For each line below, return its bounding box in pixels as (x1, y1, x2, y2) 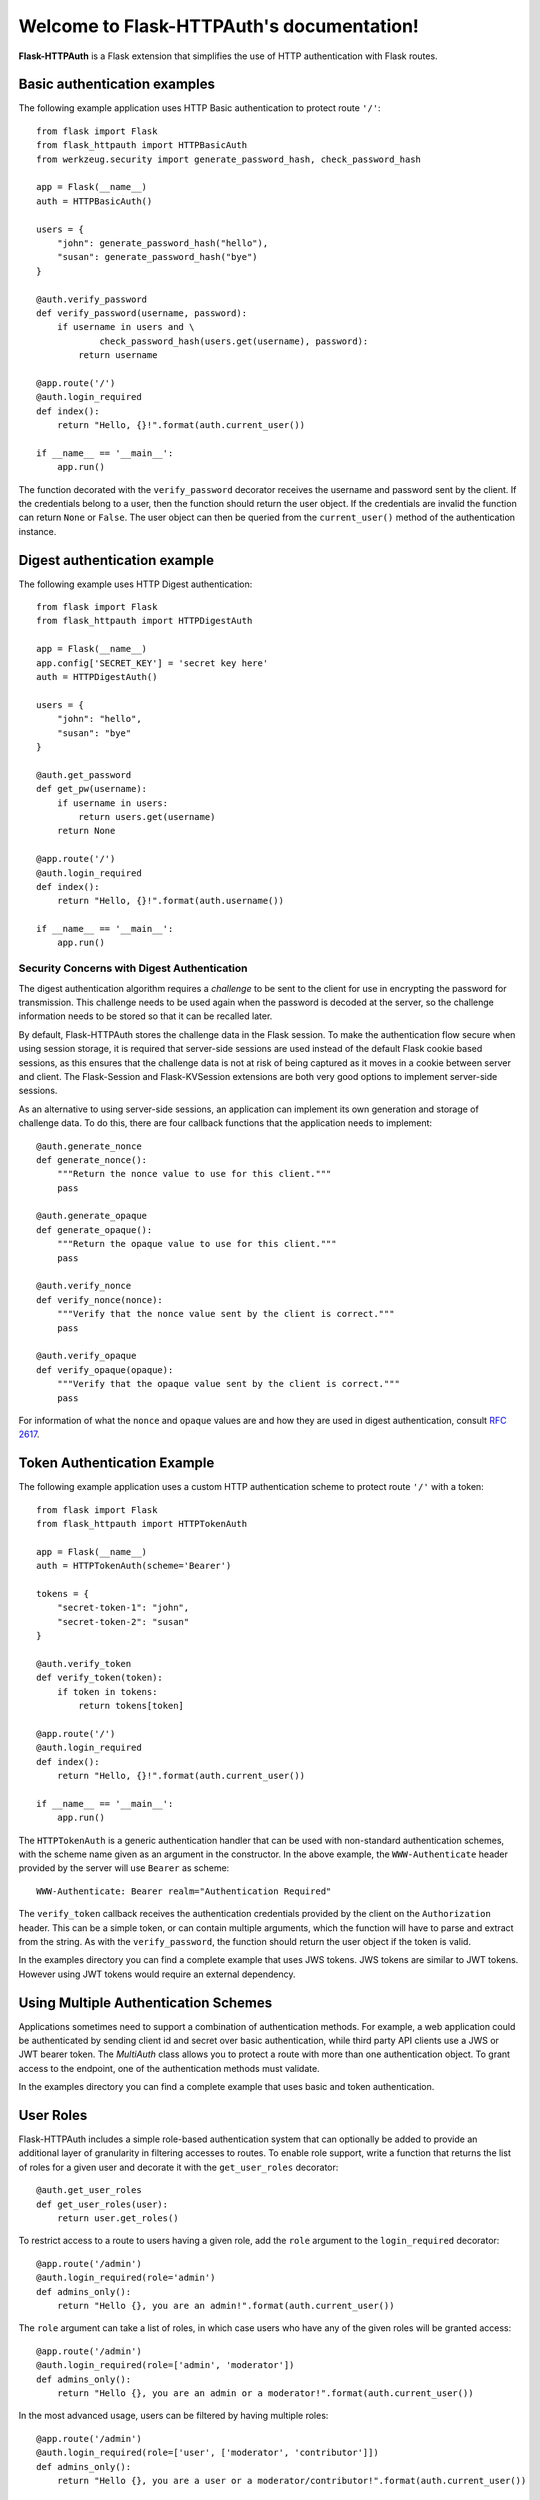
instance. (18, 525, 57, 537)
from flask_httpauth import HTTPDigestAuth (36, 615, 253, 627)
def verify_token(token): (36, 1672, 164, 1684)
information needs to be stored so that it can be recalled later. (18, 1010, 273, 1022)
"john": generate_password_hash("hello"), (56, 237, 269, 249)
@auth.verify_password (36, 293, 148, 305)
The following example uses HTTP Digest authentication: (18, 578, 253, 590)
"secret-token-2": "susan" (56, 1616, 190, 1627)
